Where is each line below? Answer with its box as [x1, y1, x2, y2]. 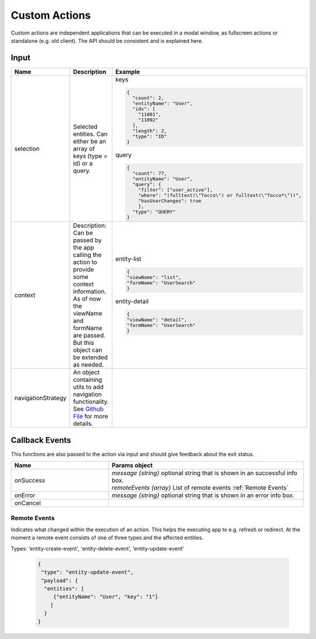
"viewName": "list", [126, 274, 181, 281]
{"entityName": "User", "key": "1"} [53, 593, 159, 600]
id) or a [73, 159, 93, 168]
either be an [73, 138, 107, 146]
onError [14, 491, 36, 500]
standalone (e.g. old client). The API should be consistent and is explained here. [11, 37, 204, 44]
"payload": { [41, 577, 78, 584]
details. [73, 419, 94, 428]
